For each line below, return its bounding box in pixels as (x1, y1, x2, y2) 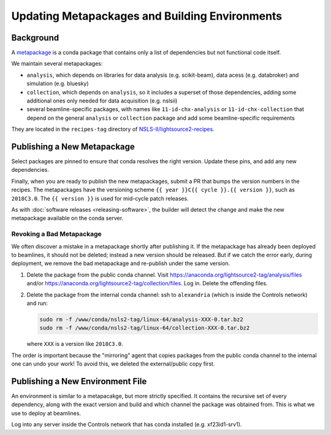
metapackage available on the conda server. (11, 215, 124, 222)
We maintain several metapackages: (11, 60, 103, 67)
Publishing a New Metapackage (11, 142, 135, 152)
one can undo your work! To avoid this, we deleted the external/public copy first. (11, 360, 215, 368)
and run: (26, 299, 48, 307)
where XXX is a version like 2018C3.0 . (26, 341, 123, 348)
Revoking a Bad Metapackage (11, 230, 102, 239)
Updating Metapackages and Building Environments (11, 9, 283, 23)
